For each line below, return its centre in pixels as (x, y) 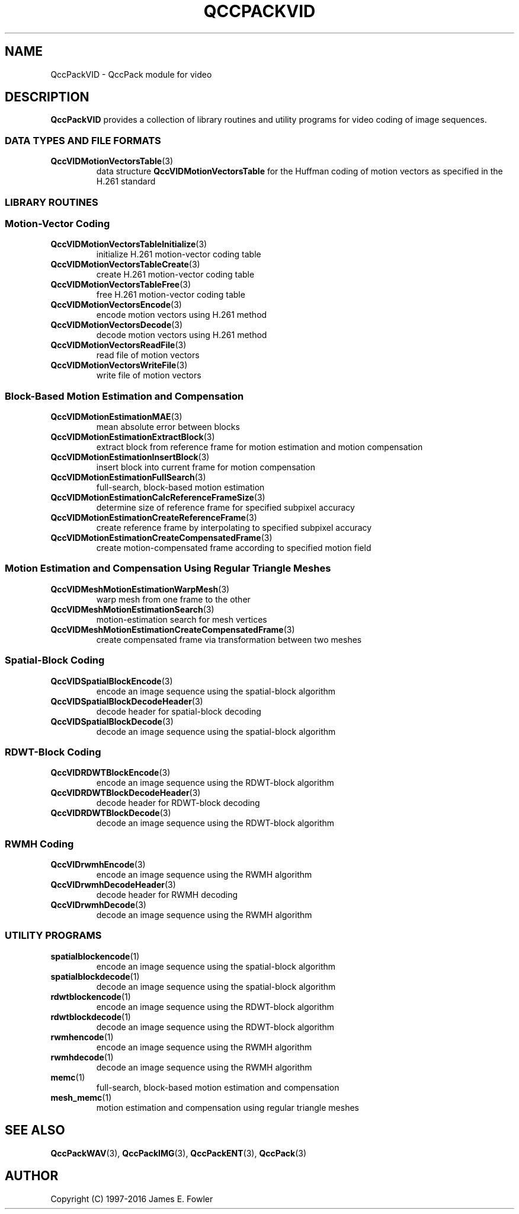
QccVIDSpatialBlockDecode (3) (112, 721)
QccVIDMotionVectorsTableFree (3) (121, 285)
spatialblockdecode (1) (95, 976)
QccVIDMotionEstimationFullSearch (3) (128, 477)
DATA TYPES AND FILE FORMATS (83, 140)
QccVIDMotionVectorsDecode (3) (117, 325)
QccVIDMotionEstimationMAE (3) (116, 417)
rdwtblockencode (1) (91, 996)
